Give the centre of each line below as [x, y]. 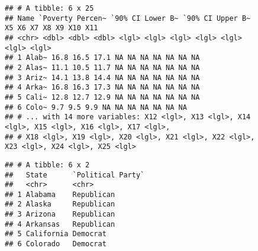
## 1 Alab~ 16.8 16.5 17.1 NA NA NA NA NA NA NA [102, 58]
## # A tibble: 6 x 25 [49, 8]
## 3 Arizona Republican [60, 215]
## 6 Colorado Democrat [56, 244]
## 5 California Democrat [56, 234]
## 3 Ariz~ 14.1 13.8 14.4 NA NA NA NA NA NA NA [102, 77]
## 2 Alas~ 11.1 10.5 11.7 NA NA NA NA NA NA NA [102, 67]
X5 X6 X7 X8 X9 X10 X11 [51, 28]
